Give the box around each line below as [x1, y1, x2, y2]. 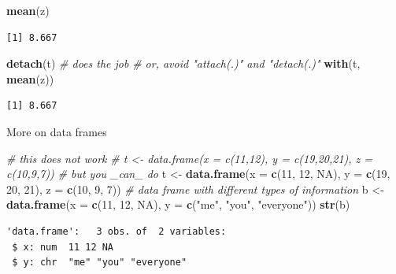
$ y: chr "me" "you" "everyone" [12, 257, 187, 268]
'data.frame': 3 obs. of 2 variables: [6, 225, 227, 237]
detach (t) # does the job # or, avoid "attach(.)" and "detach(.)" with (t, [6, 55, 361, 72]
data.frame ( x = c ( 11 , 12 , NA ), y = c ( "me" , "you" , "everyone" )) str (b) [6, 196, 350, 213]
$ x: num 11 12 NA [12, 241, 114, 253]
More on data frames [6, 123, 107, 139]
